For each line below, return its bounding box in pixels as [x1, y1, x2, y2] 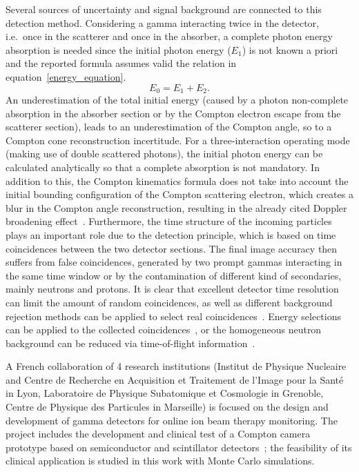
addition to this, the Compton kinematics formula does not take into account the [6, 173, 349, 188]
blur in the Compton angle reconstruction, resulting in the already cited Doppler [6, 200, 347, 215]
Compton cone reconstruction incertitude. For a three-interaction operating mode [6, 132, 350, 147]
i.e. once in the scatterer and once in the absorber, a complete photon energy [6, 29, 333, 43]
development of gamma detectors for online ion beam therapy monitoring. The [6, 413, 338, 427]
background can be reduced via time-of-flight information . [6, 335, 255, 350]
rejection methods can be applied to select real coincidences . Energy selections [6, 308, 341, 323]
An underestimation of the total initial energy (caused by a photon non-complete [6, 92, 349, 107]
